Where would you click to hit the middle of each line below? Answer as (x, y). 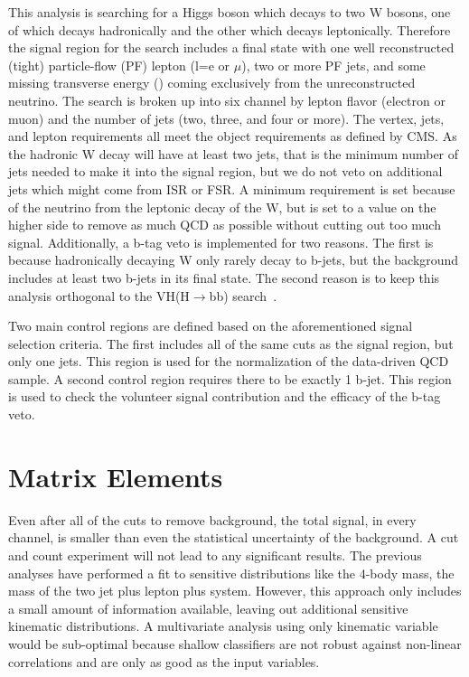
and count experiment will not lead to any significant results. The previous (215, 555)
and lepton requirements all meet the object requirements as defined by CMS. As (233, 136)
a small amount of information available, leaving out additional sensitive (208, 608)
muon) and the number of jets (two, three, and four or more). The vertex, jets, (226, 118)
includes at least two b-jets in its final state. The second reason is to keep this (224, 277)
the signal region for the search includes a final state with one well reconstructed (231, 47)
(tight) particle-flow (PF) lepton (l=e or (119, 65)
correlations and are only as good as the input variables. (164, 661)
